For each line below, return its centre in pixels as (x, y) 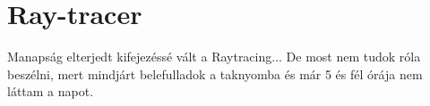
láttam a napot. (51, 91)
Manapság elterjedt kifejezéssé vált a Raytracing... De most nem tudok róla (214, 57)
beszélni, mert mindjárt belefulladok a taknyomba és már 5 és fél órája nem (215, 73)
